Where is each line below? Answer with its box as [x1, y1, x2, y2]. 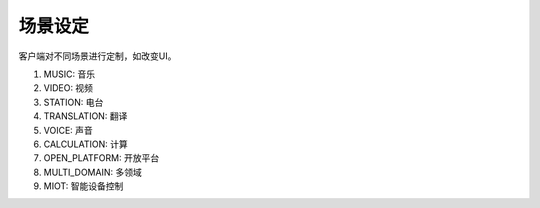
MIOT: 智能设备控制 [43, 180, 124, 192]
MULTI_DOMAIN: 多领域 [43, 166, 142, 178]
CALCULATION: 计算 [43, 138, 129, 150]
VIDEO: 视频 [43, 82, 94, 94]
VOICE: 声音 [43, 124, 94, 136]
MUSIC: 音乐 [43, 68, 96, 80]
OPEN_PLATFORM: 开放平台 [43, 152, 160, 164]
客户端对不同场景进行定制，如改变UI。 [18, 50, 177, 62]
